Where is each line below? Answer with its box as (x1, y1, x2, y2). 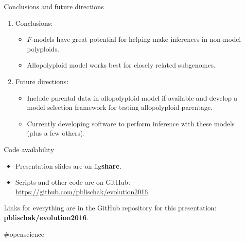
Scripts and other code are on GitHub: (15, 177, 130, 187)
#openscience (4, 228, 44, 239)
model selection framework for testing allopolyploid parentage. (27, 102, 213, 112)
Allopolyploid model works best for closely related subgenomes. (27, 60, 216, 70)
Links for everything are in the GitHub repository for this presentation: (4, 203, 217, 213)
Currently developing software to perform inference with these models (27, 118, 235, 128)
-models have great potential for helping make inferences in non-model (31, 34, 241, 44)
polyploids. (27, 43, 59, 53)
